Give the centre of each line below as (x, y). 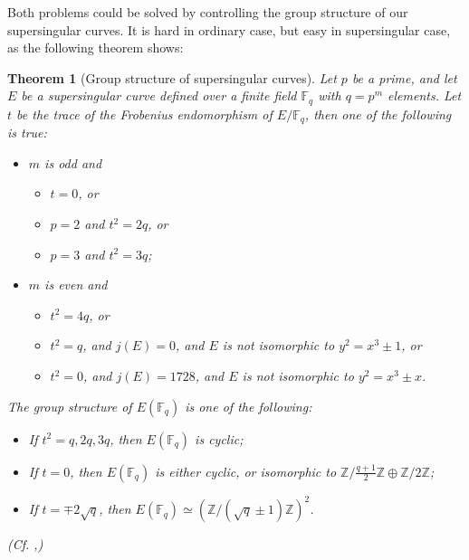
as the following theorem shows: (96, 47)
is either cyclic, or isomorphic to (246, 471)
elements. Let (425, 95)
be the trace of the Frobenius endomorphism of (144, 114)
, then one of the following (378, 114)
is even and (76, 285)
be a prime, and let (404, 77)
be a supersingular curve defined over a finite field (159, 95)
